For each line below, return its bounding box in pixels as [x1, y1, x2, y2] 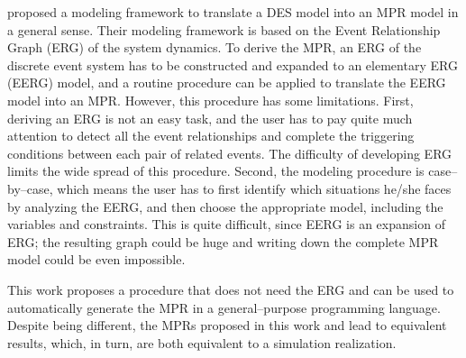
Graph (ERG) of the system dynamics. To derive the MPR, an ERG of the [7, 38, 422, 57]
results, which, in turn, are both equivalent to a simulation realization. [7, 333, 397, 352]
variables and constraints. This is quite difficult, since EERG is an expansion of [7, 215, 445, 234]
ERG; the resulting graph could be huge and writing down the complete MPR [7, 232, 439, 251]
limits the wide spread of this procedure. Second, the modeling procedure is [7, 161, 425, 180]
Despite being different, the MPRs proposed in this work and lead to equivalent [7, 316, 447, 335]
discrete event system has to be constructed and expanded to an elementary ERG [7, 55, 458, 74]
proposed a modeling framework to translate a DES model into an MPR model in [7, 3, 459, 21]
